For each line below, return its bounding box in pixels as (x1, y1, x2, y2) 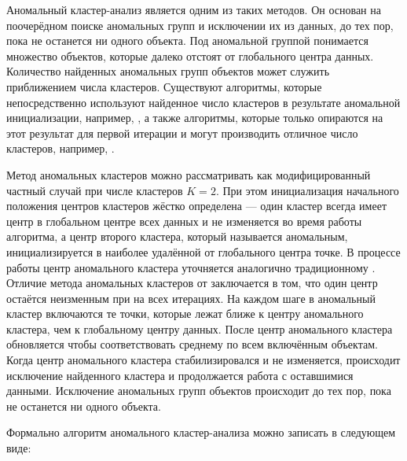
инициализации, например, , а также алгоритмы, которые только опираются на (6, 109, 383, 126)
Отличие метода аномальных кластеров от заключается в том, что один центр (6, 275, 378, 291)
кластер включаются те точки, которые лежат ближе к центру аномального (6, 305, 364, 322)
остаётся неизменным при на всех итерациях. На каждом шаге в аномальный (6, 290, 376, 306)
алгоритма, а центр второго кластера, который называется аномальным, (6, 228, 348, 245)
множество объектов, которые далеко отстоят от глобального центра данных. (6, 47, 374, 64)
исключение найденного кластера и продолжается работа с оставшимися (6, 367, 354, 383)
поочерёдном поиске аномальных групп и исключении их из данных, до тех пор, (6, 17, 394, 33)
